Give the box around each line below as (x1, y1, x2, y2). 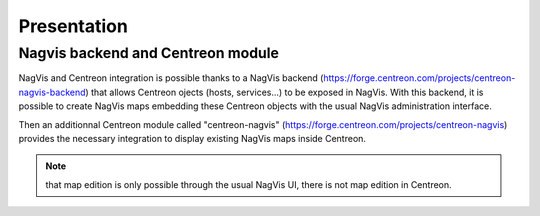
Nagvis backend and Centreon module (18, 44, 280, 62)
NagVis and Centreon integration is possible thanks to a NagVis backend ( (18, 72, 324, 84)
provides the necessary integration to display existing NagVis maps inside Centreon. (18, 132, 367, 144)
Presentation (18, 15, 129, 37)
